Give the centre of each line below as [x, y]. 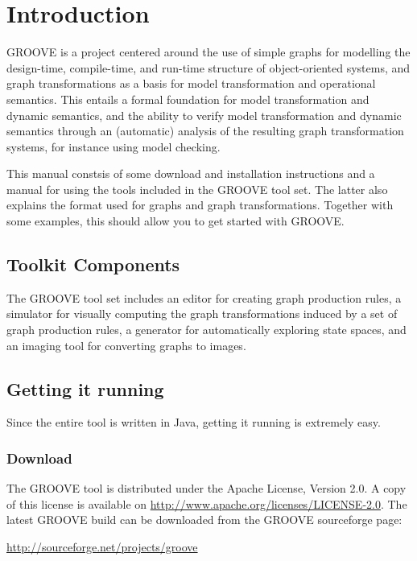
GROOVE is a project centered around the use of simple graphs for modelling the [208, 52]
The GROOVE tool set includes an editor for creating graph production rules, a [204, 297]
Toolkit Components [93, 264]
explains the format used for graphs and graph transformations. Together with [200, 205]
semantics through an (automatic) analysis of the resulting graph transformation [205, 131]
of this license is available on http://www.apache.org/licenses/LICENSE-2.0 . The [207, 503]
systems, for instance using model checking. [114, 146]
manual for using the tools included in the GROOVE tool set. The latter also [197, 189]
